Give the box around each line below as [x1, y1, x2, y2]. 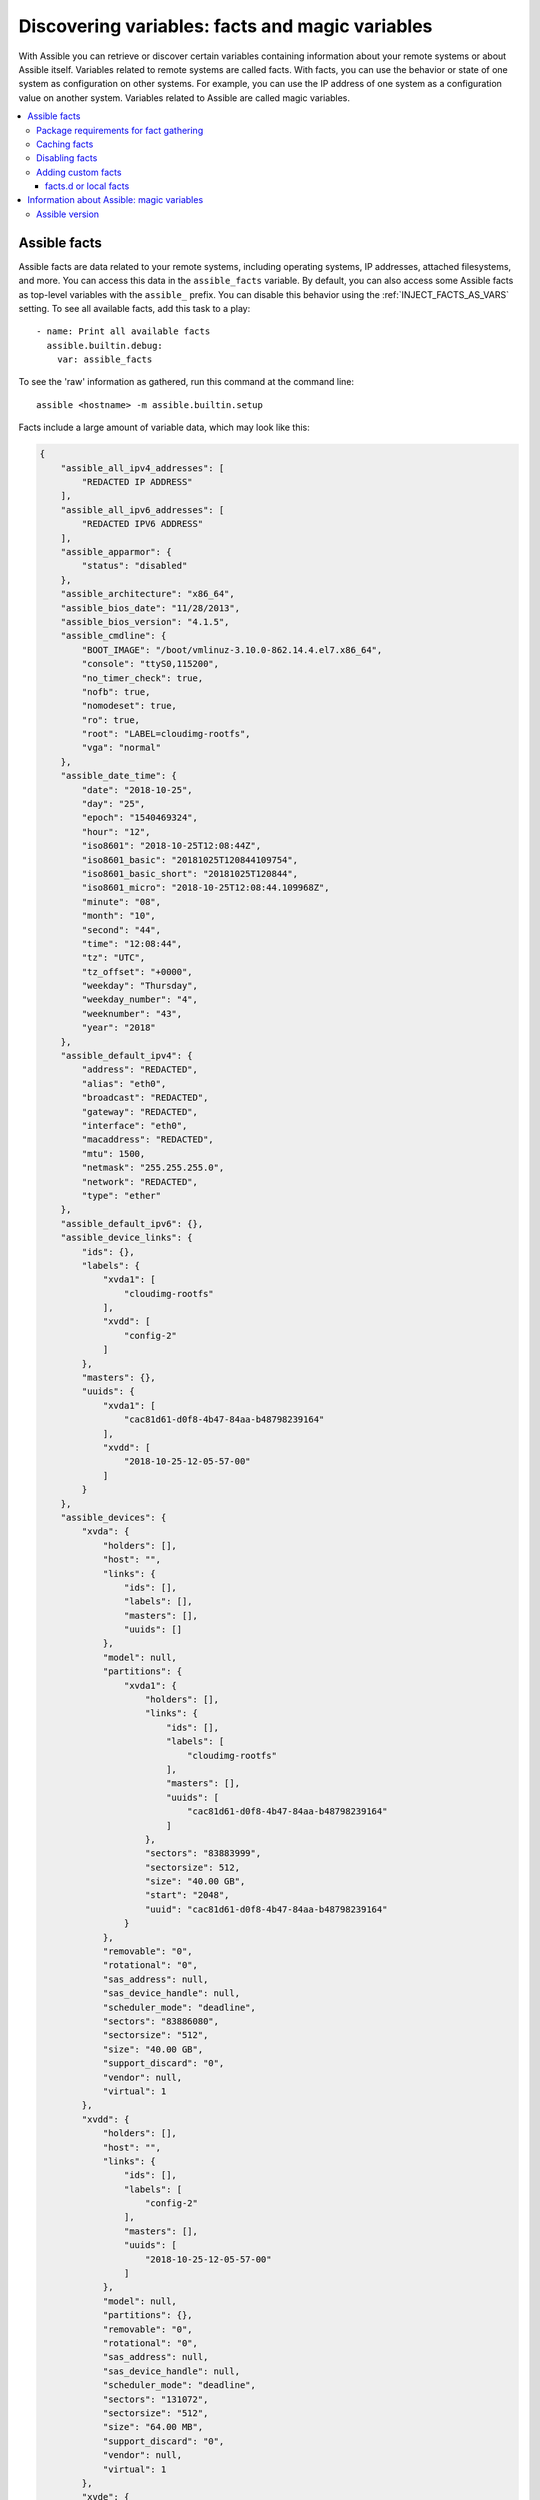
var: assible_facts [56, 354, 153, 365]
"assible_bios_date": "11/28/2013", [60, 602, 240, 614]
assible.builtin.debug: [46, 340, 164, 351]
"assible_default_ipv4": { [60, 1050, 194, 1062]
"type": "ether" [81, 1190, 162, 1201]
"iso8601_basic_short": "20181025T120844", [81, 868, 299, 879]
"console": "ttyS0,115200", [81, 658, 220, 670]
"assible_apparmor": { [60, 546, 172, 557]
